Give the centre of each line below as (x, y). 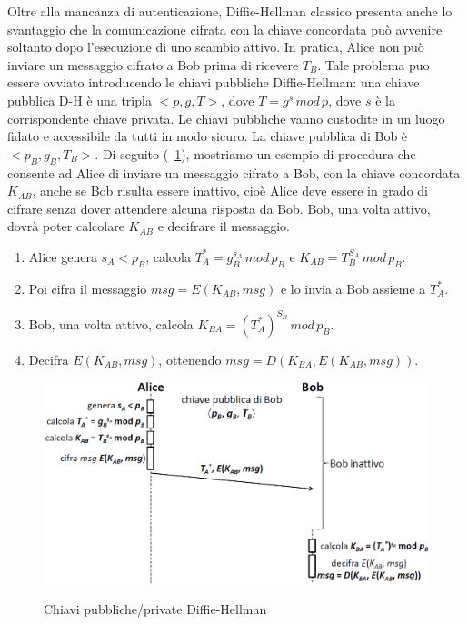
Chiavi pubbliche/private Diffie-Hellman (155, 608)
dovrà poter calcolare (66, 226)
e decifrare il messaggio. (224, 226)
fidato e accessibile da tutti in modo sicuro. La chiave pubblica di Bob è (208, 136)
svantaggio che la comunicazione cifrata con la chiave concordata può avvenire (225, 29)
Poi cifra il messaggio (88, 288)
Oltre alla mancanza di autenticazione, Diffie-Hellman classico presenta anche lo (230, 11)
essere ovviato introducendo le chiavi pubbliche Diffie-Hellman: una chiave (214, 82)
